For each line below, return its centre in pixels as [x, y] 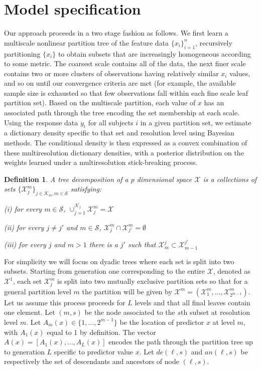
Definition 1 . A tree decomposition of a [66, 179]
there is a [103, 244]
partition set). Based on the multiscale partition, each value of [100, 103]
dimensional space [164, 179]
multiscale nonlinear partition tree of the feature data [87, 42]
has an [214, 103]
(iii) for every [25, 244]
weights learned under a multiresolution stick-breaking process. [101, 162]
